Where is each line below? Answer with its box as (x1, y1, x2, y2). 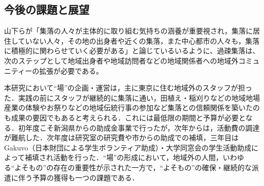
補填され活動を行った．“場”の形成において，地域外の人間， (24, 152, 223, 163)
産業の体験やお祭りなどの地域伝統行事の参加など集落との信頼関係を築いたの (4, 102, 260, 113)
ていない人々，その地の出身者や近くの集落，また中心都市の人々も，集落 (18, 35, 260, 46)
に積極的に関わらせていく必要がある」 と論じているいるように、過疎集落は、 (4, 45, 260, 56)
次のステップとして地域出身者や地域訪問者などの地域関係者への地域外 (4, 55, 239, 66)
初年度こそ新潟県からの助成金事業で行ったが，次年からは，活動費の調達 (18, 122, 260, 133)
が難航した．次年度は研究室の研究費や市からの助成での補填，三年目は (4, 132, 239, 143)
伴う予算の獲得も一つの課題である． (18, 172, 139, 182)
